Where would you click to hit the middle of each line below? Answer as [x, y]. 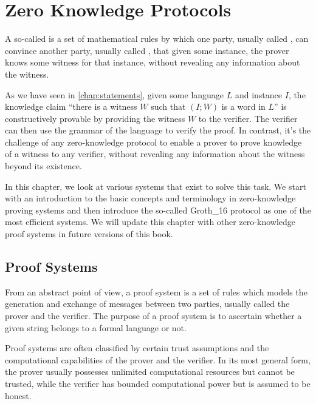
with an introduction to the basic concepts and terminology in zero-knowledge [150, 198]
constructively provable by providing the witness [95, 118]
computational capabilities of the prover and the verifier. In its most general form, [158, 359]
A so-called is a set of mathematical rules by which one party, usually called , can [157, 39]
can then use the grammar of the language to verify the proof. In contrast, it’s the [158, 130]
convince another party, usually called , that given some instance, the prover [147, 50]
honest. [18, 395]
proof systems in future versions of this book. [89, 234]
